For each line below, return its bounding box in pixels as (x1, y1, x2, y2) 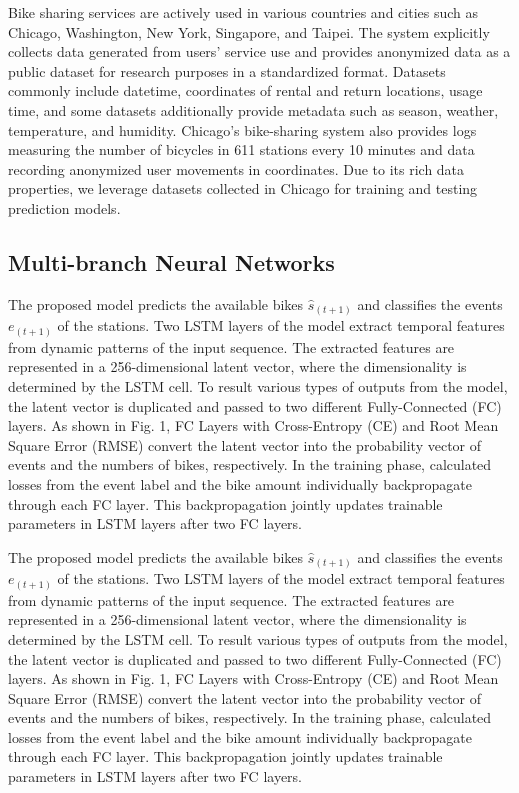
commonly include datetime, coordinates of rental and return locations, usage (8, 80, 483, 101)
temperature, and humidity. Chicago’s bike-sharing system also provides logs (8, 119, 477, 140)
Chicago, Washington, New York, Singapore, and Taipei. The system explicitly (8, 21, 490, 42)
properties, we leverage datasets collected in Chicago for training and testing (8, 178, 478, 199)
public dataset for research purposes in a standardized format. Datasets (8, 60, 446, 81)
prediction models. (8, 197, 121, 218)
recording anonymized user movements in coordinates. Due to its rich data (8, 158, 465, 179)
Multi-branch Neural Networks (8, 246, 335, 277)
